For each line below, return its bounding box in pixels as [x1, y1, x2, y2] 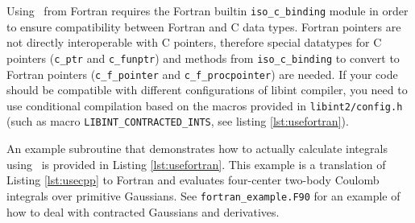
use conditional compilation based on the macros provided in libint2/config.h [6, 97, 403, 114]
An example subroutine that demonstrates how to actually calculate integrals [6, 140, 388, 157]
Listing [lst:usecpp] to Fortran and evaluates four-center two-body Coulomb [6, 171, 380, 188]
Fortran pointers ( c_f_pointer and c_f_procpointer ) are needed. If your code [6, 65, 398, 82]
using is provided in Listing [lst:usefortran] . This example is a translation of [6, 155, 386, 172]
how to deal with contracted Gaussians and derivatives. [6, 203, 280, 220]
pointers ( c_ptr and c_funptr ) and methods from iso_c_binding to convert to [6, 49, 400, 66]
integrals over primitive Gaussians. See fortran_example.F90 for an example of [6, 187, 400, 204]
